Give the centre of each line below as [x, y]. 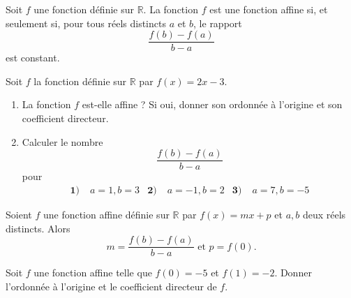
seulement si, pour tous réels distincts [86, 23]
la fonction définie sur [80, 81]
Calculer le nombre [62, 141]
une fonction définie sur [84, 9]
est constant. [33, 58]
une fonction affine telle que [93, 273]
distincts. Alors [38, 228]
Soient [19, 214]
